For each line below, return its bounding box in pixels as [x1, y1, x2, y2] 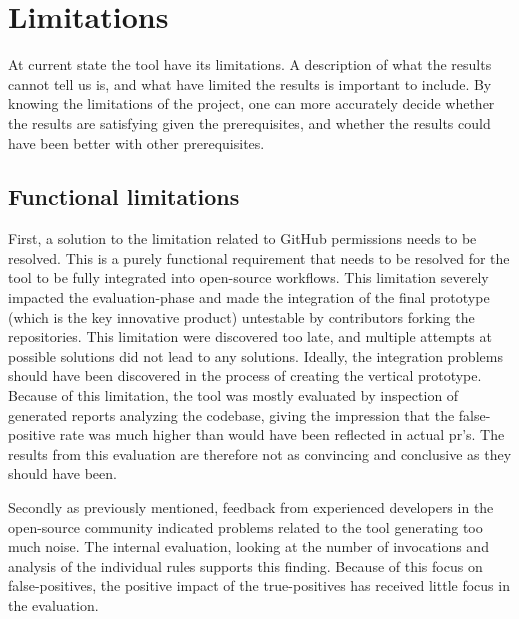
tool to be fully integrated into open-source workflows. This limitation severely [8, 267, 489, 288]
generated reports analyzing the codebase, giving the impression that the [8, 404, 455, 425]
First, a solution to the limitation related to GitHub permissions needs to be [8, 228, 477, 249]
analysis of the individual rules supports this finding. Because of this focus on [8, 555, 483, 576]
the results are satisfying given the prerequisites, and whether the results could [8, 112, 491, 133]
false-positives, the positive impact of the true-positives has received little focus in [8, 575, 510, 596]
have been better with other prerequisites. [8, 132, 265, 153]
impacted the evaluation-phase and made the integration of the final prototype [8, 287, 490, 308]
